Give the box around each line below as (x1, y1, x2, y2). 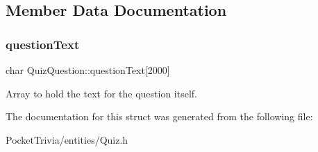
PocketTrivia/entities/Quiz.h (6, 132, 128, 146)
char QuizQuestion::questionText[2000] (6, 63, 170, 77)
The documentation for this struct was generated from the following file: (6, 109, 313, 124)
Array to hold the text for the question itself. (6, 86, 198, 100)
